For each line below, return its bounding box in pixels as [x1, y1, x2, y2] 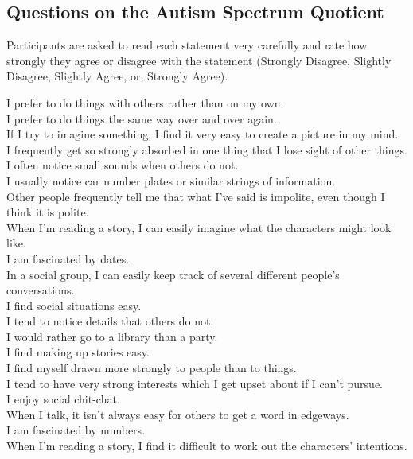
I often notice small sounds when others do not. [6, 157, 239, 173]
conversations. [6, 282, 75, 298]
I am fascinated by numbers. [6, 422, 146, 438]
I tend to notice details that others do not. [6, 313, 214, 329]
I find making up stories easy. [6, 344, 150, 360]
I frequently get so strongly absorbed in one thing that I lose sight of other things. [6, 141, 407, 158]
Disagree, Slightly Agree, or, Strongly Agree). [6, 68, 228, 84]
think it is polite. [6, 204, 89, 220]
